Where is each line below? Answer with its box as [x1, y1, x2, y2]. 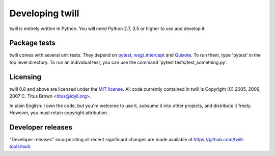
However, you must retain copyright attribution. [9, 110, 108, 116]
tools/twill [9, 143, 30, 150]
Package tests [9, 39, 56, 47]
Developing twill [9, 8, 79, 19]
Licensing [9, 72, 42, 81]
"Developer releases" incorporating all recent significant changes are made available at [9, 136, 193, 142]
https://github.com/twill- [194, 136, 245, 142]
